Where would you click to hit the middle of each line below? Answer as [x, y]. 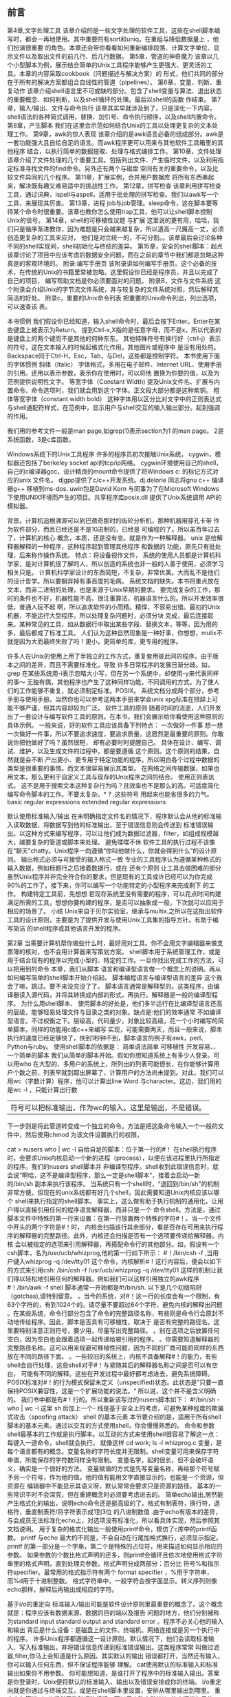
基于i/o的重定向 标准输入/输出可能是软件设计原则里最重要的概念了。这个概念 [115, 1604]
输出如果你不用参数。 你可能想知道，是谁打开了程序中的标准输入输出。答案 [113, 1673]
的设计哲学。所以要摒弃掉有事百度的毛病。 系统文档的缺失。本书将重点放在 [113, 581]
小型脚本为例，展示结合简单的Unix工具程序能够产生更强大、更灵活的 [110, 65]
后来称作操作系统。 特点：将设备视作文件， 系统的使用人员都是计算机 [117, 555]
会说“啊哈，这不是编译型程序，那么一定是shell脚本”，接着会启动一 [101, 1175]
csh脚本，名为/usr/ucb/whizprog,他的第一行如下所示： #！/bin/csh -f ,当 [110, 1252]
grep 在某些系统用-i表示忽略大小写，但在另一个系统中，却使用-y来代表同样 [113, 673]
